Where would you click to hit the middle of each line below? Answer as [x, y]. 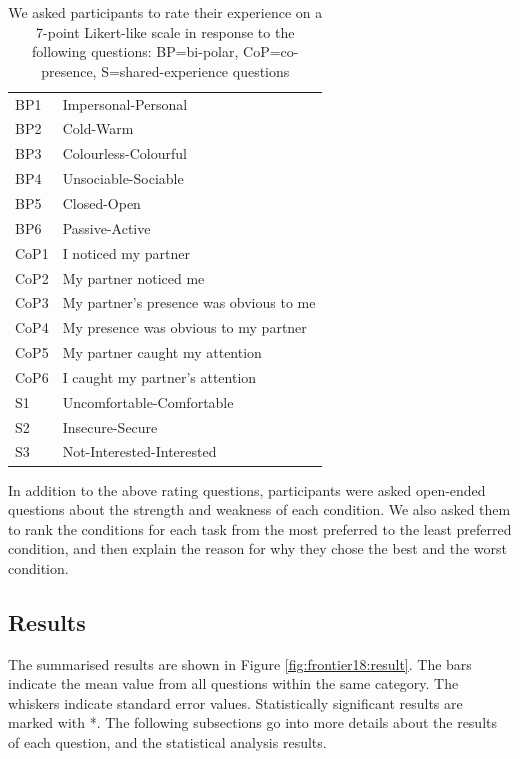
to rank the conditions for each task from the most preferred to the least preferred [260, 528]
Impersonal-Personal [125, 103]
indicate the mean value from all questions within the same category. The [233, 683]
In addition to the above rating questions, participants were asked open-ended [247, 489]
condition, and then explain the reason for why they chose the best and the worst [257, 548]
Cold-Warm [98, 128]
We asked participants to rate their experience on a [165, 12]
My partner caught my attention [162, 352]
